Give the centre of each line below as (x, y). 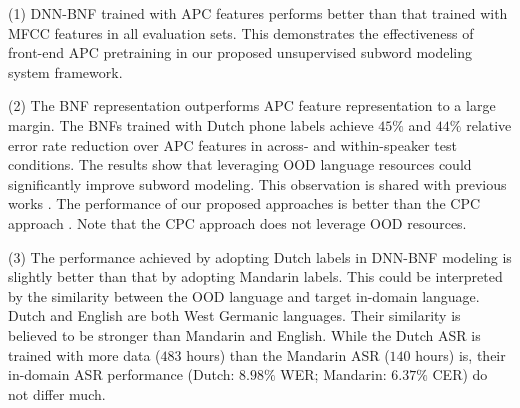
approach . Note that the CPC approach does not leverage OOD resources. (237, 222)
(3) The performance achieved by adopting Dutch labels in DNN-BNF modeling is (260, 256)
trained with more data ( (84, 354)
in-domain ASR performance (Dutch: (121, 374)
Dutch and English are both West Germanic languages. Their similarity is (234, 315)
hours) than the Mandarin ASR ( (288, 354)
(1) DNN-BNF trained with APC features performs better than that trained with (258, 13)
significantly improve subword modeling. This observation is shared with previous (257, 183)
